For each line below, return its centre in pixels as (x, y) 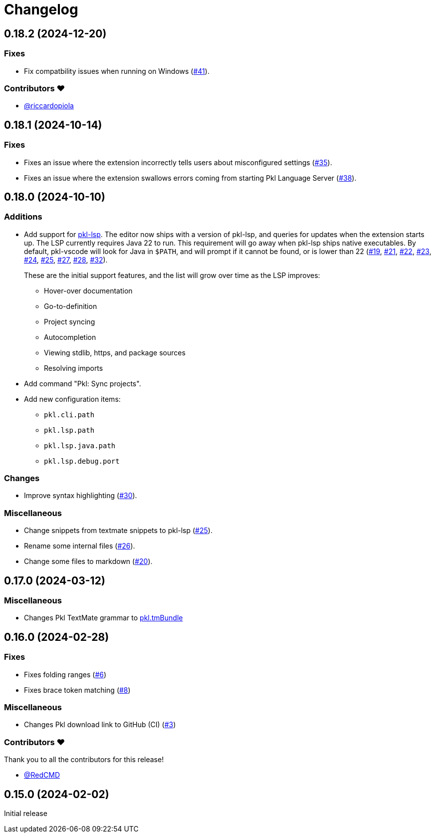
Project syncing (70, 321)
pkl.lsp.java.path (80, 445)
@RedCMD (42, 775)
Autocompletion (70, 337)
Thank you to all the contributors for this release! (84, 760)
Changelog (41, 9)
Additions (23, 217)
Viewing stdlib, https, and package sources (115, 352)
